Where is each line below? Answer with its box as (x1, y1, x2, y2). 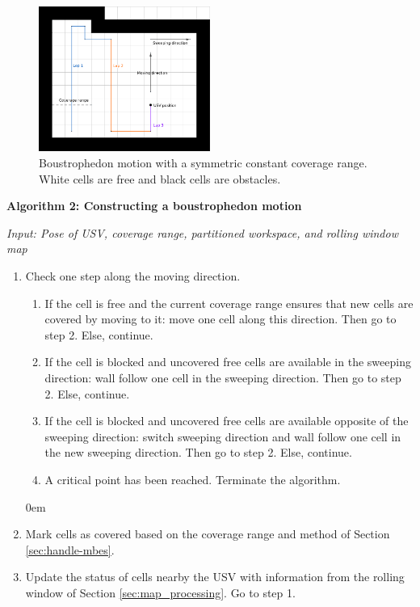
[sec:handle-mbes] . (25, 541, 115, 558)
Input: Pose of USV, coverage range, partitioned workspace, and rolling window (6, 224, 398, 241)
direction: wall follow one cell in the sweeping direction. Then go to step (44, 369, 401, 386)
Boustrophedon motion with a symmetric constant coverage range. (39, 154, 367, 171)
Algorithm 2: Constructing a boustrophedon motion (6, 197, 302, 214)
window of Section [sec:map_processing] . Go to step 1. (25, 584, 296, 601)
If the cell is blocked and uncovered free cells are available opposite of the (44, 412, 409, 429)
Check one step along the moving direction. (25, 268, 241, 285)
